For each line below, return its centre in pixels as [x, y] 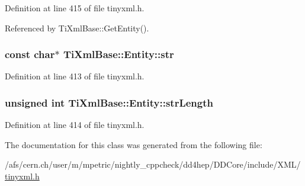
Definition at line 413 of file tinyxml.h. [75, 76]
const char [30, 54]
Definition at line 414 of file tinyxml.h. [75, 125]
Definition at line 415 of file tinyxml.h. [75, 8]
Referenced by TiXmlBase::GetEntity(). [77, 28]
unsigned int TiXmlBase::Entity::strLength [109, 102]
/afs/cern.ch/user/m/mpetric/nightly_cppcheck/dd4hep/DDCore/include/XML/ [153, 164]
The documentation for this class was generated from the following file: [134, 144]
